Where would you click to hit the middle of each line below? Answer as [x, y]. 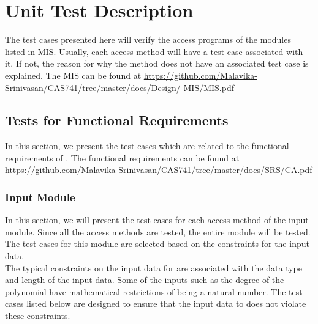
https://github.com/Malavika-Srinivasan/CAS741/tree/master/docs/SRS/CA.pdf [159, 170]
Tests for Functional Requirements [117, 120]
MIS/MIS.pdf [209, 87]
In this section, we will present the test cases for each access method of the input [157, 220]
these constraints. [38, 316]
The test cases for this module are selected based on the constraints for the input [157, 244]
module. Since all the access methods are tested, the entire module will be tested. [158, 231]
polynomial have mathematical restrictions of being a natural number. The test [154, 291]
